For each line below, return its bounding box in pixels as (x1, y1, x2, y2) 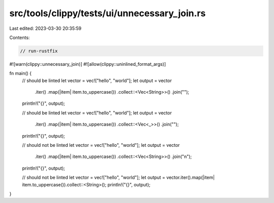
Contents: (9, 34, 30, 40)
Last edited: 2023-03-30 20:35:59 (9, 25, 82, 31)
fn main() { (9, 70, 32, 76)
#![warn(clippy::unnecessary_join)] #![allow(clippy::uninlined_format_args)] (9, 61, 166, 67)
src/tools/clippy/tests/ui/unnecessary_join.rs (9, 8, 206, 19)
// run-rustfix (20, 48, 58, 54)
